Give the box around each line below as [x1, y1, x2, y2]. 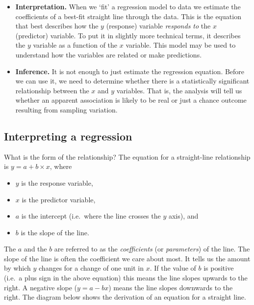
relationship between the [15, 85, 89, 95]
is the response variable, [21, 177, 93, 188]
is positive [203, 263, 234, 273]
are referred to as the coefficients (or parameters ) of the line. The [54, 244, 250, 254]
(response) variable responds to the [106, 21, 211, 31]
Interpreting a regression [4, 128, 132, 143]
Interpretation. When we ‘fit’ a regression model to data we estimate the [15, 1, 241, 11]
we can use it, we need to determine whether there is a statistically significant [15, 76, 250, 86]
